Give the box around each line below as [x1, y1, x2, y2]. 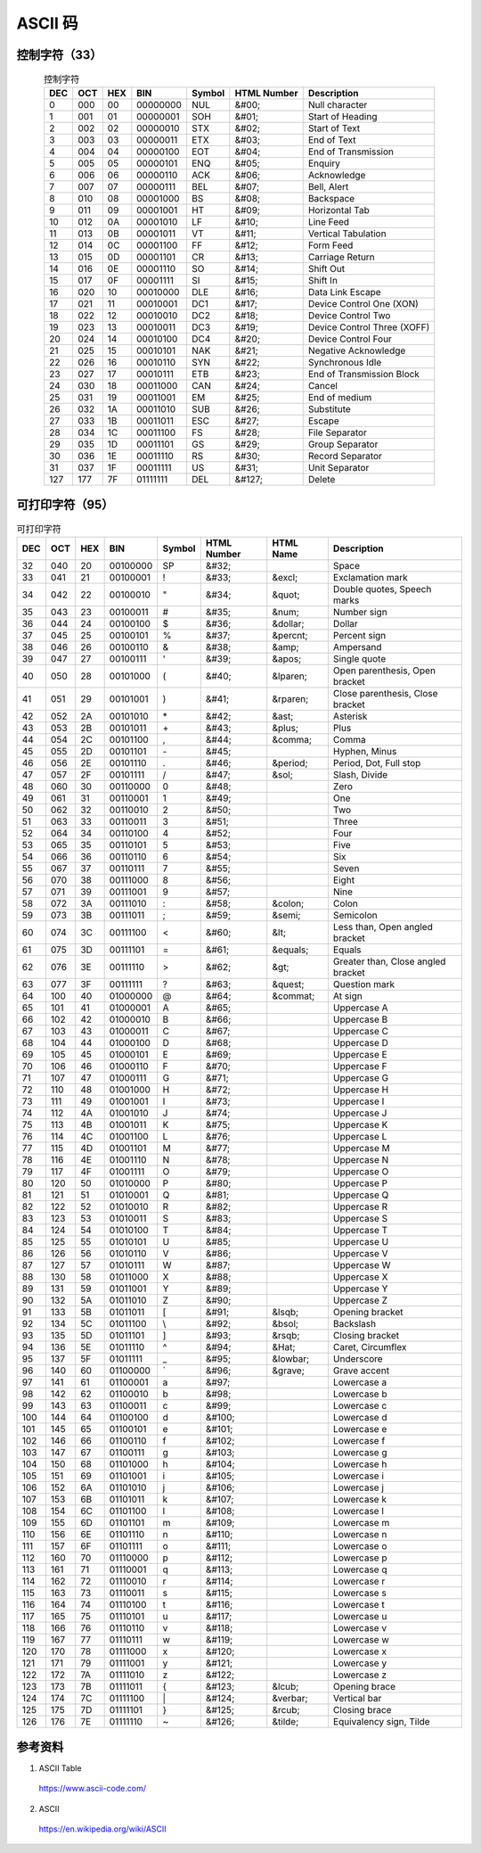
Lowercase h [332, 1458, 387, 1470]
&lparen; [272, 670, 307, 682]
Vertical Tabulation [307, 227, 387, 240]
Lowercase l [332, 1505, 385, 1518]
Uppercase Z [332, 1294, 387, 1306]
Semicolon [332, 910, 378, 922]
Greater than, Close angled [332, 955, 446, 968]
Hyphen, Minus [332, 745, 397, 758]
